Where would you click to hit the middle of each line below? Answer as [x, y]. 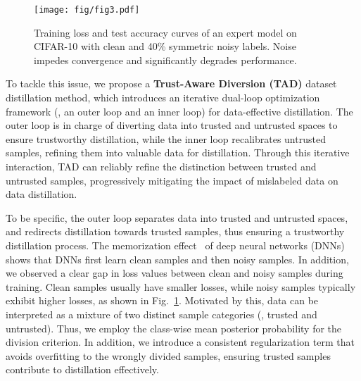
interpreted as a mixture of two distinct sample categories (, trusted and [161, 314]
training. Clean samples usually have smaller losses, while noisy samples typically [181, 286]
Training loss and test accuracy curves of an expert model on [165, 32]
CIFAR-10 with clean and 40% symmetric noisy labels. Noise [165, 46]
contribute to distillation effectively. [82, 369]
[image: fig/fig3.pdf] [87, 10]
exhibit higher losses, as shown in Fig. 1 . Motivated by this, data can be [162, 300]
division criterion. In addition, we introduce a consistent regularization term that [180, 342]
